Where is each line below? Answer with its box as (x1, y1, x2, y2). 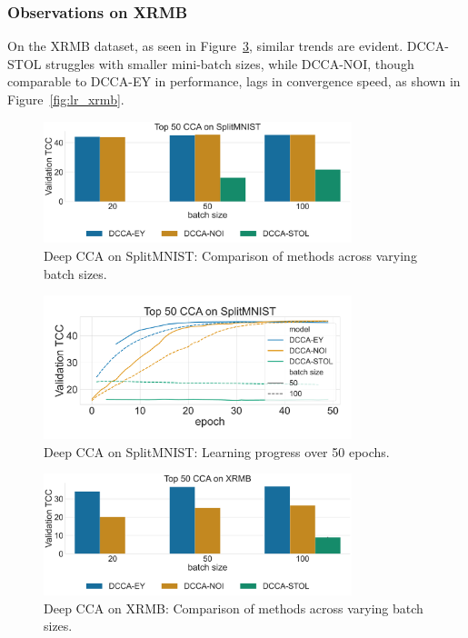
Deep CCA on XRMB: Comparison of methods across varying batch (44, 598, 423, 617)
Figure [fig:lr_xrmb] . (7, 90, 124, 108)
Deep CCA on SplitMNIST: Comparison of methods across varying (44, 246, 417, 264)
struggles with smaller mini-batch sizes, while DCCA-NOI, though (45, 54, 414, 73)
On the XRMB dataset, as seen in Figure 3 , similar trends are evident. (7, 36, 403, 55)
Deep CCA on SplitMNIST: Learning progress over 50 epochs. (44, 442, 390, 461)
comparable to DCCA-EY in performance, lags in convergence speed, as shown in (7, 72, 461, 91)
